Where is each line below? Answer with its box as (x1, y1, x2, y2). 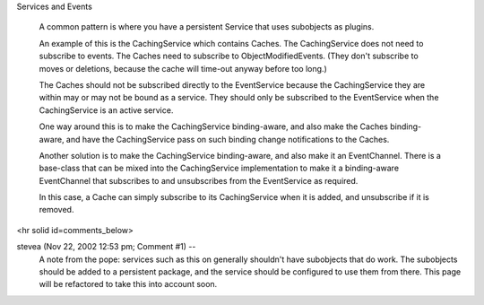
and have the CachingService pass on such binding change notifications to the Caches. (65, 134, 390, 144)
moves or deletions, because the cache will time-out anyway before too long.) (39, 63, 327, 74)
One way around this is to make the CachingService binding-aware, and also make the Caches (39, 121, 389, 132)
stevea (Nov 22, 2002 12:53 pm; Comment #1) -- (16, 241, 196, 252)
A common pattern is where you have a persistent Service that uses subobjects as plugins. (39, 22, 375, 32)
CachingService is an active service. (39, 104, 174, 116)
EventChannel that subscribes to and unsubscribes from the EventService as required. (39, 175, 359, 186)
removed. (39, 205, 74, 215)
